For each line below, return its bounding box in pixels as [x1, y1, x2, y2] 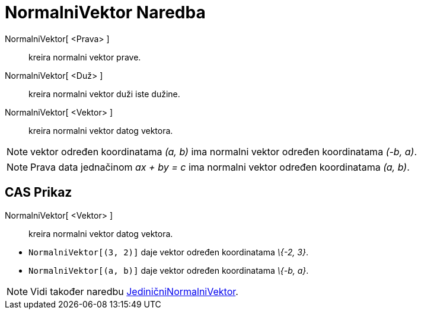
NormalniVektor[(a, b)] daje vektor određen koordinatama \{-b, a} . [28, 265, 309, 275]
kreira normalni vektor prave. [28, 52, 141, 62]
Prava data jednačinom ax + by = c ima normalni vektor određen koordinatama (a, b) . [30, 161, 410, 173]
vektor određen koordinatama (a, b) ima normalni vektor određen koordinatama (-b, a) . [30, 145, 417, 158]
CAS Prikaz [5, 185, 72, 200]
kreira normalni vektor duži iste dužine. [28, 88, 180, 99]
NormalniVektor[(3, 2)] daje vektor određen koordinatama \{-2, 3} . [28, 246, 308, 257]
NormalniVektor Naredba [5, 2, 206, 23]
